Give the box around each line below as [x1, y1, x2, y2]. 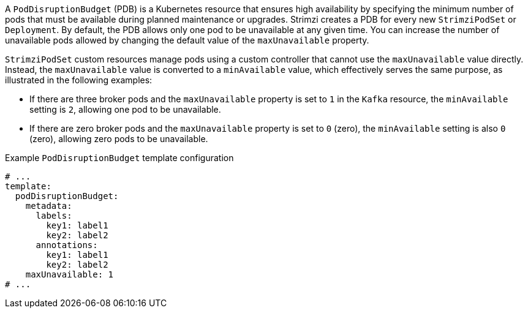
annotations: [36, 240, 98, 250]
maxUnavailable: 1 [25, 270, 114, 279]
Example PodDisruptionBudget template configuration [5, 153, 234, 163]
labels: [36, 211, 72, 221]
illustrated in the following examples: [5, 75, 153, 85]
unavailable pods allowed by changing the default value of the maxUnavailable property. [5, 35, 369, 45]
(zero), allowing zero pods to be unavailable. [29, 134, 208, 144]
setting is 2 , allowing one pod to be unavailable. [29, 104, 221, 115]
